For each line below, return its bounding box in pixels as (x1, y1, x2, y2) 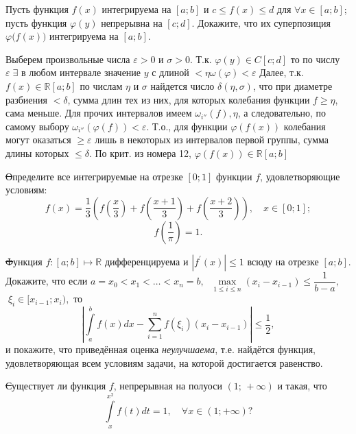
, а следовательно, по (237, 106, 327, 120)
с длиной (152, 65, 189, 80)
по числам (80, 78, 123, 93)
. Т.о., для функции (146, 119, 228, 133)
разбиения (5, 92, 47, 106)
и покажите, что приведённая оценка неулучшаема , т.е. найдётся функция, (5, 341, 316, 356)
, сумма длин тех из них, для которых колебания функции (67, 92, 310, 106)
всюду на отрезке (247, 254, 319, 268)
